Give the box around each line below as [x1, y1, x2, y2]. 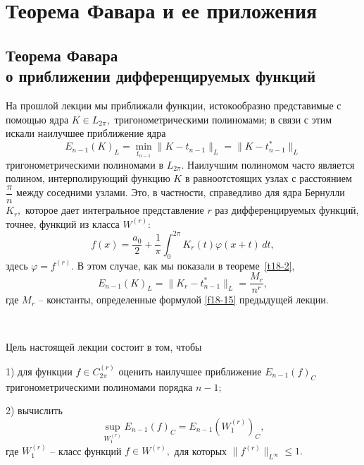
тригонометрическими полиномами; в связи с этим [114, 111, 332, 126]
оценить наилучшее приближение [118, 363, 262, 378]
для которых [174, 443, 227, 458]
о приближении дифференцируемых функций [6, 65, 316, 87]
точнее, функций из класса [6, 216, 120, 231]
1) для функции [6, 363, 73, 378]
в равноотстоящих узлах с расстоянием [184, 171, 352, 186]
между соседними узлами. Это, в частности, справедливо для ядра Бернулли [16, 185, 345, 200]
